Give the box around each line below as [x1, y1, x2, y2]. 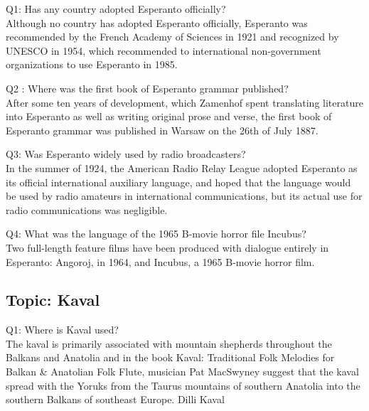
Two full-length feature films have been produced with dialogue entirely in [6, 240, 329, 255]
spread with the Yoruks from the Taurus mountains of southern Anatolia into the [6, 378, 360, 393]
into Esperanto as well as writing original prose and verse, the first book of [6, 109, 332, 124]
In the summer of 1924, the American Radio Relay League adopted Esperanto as [6, 160, 358, 175]
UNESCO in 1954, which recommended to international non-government [6, 43, 321, 58]
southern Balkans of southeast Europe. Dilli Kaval [6, 392, 225, 407]
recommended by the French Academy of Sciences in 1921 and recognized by [6, 29, 339, 44]
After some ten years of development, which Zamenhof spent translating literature [6, 95, 363, 110]
